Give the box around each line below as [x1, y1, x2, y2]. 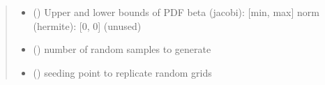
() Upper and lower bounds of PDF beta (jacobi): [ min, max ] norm [33, 5, 319, 19]
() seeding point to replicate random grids [33, 65, 212, 79]
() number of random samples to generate [33, 42, 211, 56]
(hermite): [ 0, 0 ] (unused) [33, 18, 142, 33]
